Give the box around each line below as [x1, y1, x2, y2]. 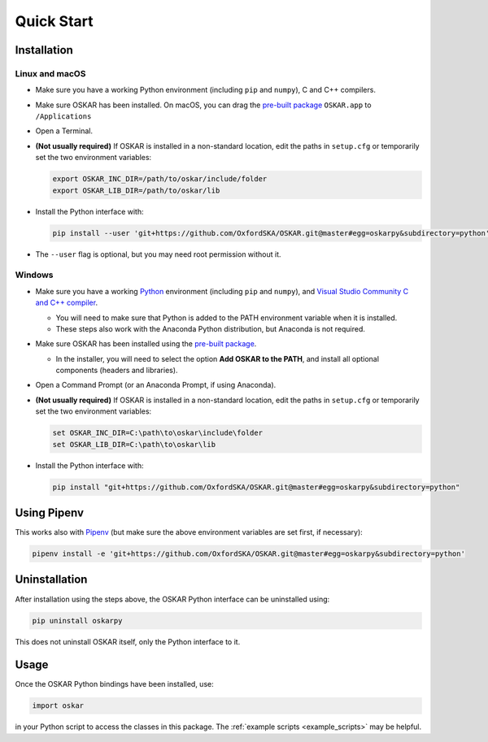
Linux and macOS [15, 67, 86, 79]
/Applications [35, 112, 92, 121]
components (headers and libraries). [55, 366, 178, 375]
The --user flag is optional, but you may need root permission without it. [35, 249, 281, 259]
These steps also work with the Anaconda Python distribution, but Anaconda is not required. [55, 323, 365, 333]
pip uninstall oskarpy [32, 616, 123, 625]
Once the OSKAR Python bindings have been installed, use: [15, 679, 215, 689]
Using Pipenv [15, 506, 85, 519]
